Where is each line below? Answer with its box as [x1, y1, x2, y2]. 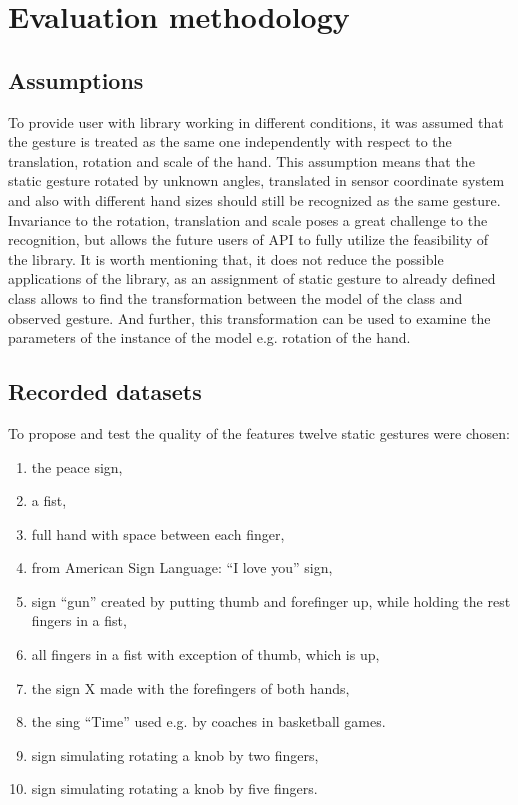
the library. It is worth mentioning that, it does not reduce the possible [8, 248, 444, 269]
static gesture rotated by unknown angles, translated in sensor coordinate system [8, 170, 505, 191]
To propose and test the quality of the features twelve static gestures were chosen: [8, 422, 510, 443]
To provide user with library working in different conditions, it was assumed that [8, 111, 504, 132]
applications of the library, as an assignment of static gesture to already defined [8, 268, 496, 289]
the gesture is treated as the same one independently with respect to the [8, 131, 452, 152]
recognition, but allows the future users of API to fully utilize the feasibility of [8, 229, 489, 250]
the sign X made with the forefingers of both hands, [31, 677, 350, 698]
